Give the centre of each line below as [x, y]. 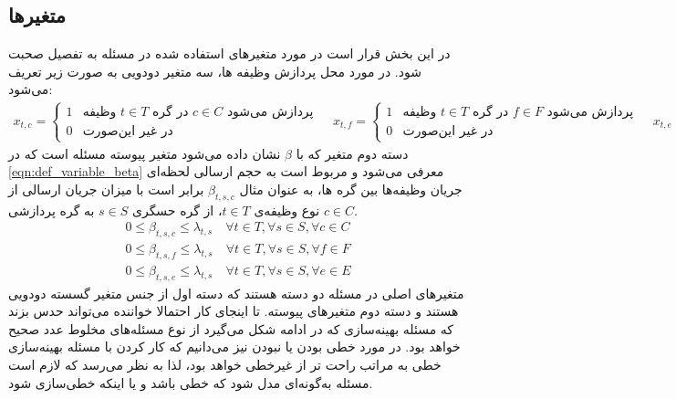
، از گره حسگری [177, 210]
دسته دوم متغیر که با [352, 153]
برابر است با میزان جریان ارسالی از [106, 189]
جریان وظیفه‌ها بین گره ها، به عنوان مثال [351, 189]
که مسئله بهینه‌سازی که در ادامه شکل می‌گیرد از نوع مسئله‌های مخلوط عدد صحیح [231, 328]
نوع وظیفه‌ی [287, 210]
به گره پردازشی [52, 210]
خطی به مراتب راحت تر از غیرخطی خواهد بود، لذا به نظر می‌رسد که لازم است [225, 365]
